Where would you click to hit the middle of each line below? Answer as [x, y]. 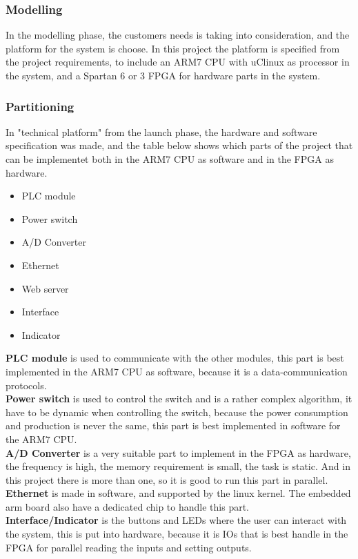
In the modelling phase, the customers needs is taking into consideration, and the [178, 35]
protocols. [26, 385]
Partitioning [40, 106]
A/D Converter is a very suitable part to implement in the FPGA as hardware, [178, 452]
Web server [45, 288]
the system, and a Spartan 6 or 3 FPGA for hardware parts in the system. [163, 75]
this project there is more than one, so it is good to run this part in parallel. [167, 479]
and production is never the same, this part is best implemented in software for [173, 425]
